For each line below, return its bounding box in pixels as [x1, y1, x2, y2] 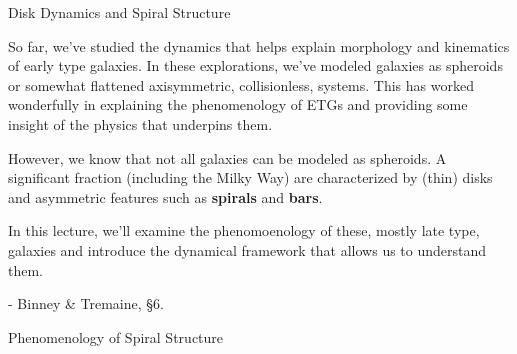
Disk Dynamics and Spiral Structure [8, 2, 231, 22]
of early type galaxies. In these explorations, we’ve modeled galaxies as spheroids [8, 55, 503, 76]
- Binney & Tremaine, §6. [8, 293, 164, 314]
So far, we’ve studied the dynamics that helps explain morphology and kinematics [8, 35, 510, 56]
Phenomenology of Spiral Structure [8, 326, 224, 347]
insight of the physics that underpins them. [8, 113, 273, 134]
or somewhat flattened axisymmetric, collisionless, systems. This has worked [8, 74, 474, 95]
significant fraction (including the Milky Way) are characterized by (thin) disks [8, 167, 493, 188]
